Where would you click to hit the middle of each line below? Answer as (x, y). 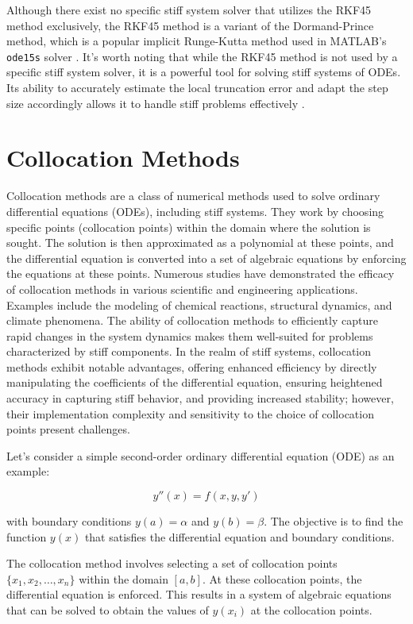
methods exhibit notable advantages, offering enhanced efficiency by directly (192, 366)
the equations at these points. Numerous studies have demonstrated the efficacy (201, 273)
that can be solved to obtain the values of (108, 610)
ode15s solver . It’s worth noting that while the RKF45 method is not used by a (202, 56)
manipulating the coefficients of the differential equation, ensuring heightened (195, 382)
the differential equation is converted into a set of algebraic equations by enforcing (206, 258)
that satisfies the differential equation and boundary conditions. (239, 536)
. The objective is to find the (334, 521)
